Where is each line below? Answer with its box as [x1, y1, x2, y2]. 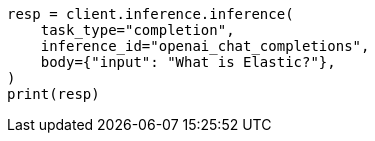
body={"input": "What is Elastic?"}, [40, 54, 336, 70]
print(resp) [7, 86, 100, 102]
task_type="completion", [40, 22, 235, 38]
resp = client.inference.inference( [7, 6, 294, 22]
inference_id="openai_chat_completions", [40, 38, 370, 54]
